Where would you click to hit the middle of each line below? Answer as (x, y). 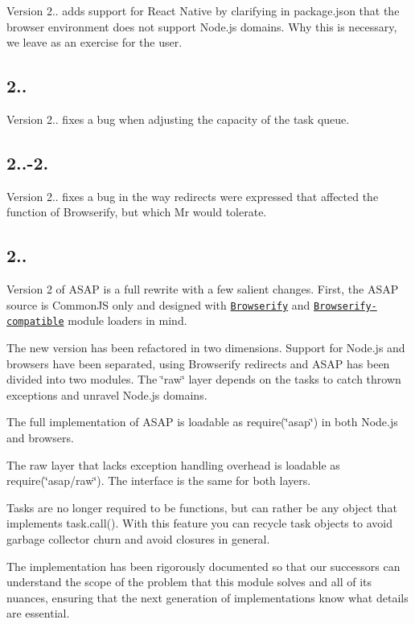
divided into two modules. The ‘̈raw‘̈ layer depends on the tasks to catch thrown (204, 379)
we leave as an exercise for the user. (95, 42)
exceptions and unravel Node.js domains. (107, 394)
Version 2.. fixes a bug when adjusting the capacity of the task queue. (178, 119)
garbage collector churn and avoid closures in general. (138, 539)
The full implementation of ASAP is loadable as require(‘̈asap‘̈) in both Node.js (202, 422)
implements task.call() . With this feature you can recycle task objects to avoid (199, 523)
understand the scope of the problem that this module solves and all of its (189, 582)
